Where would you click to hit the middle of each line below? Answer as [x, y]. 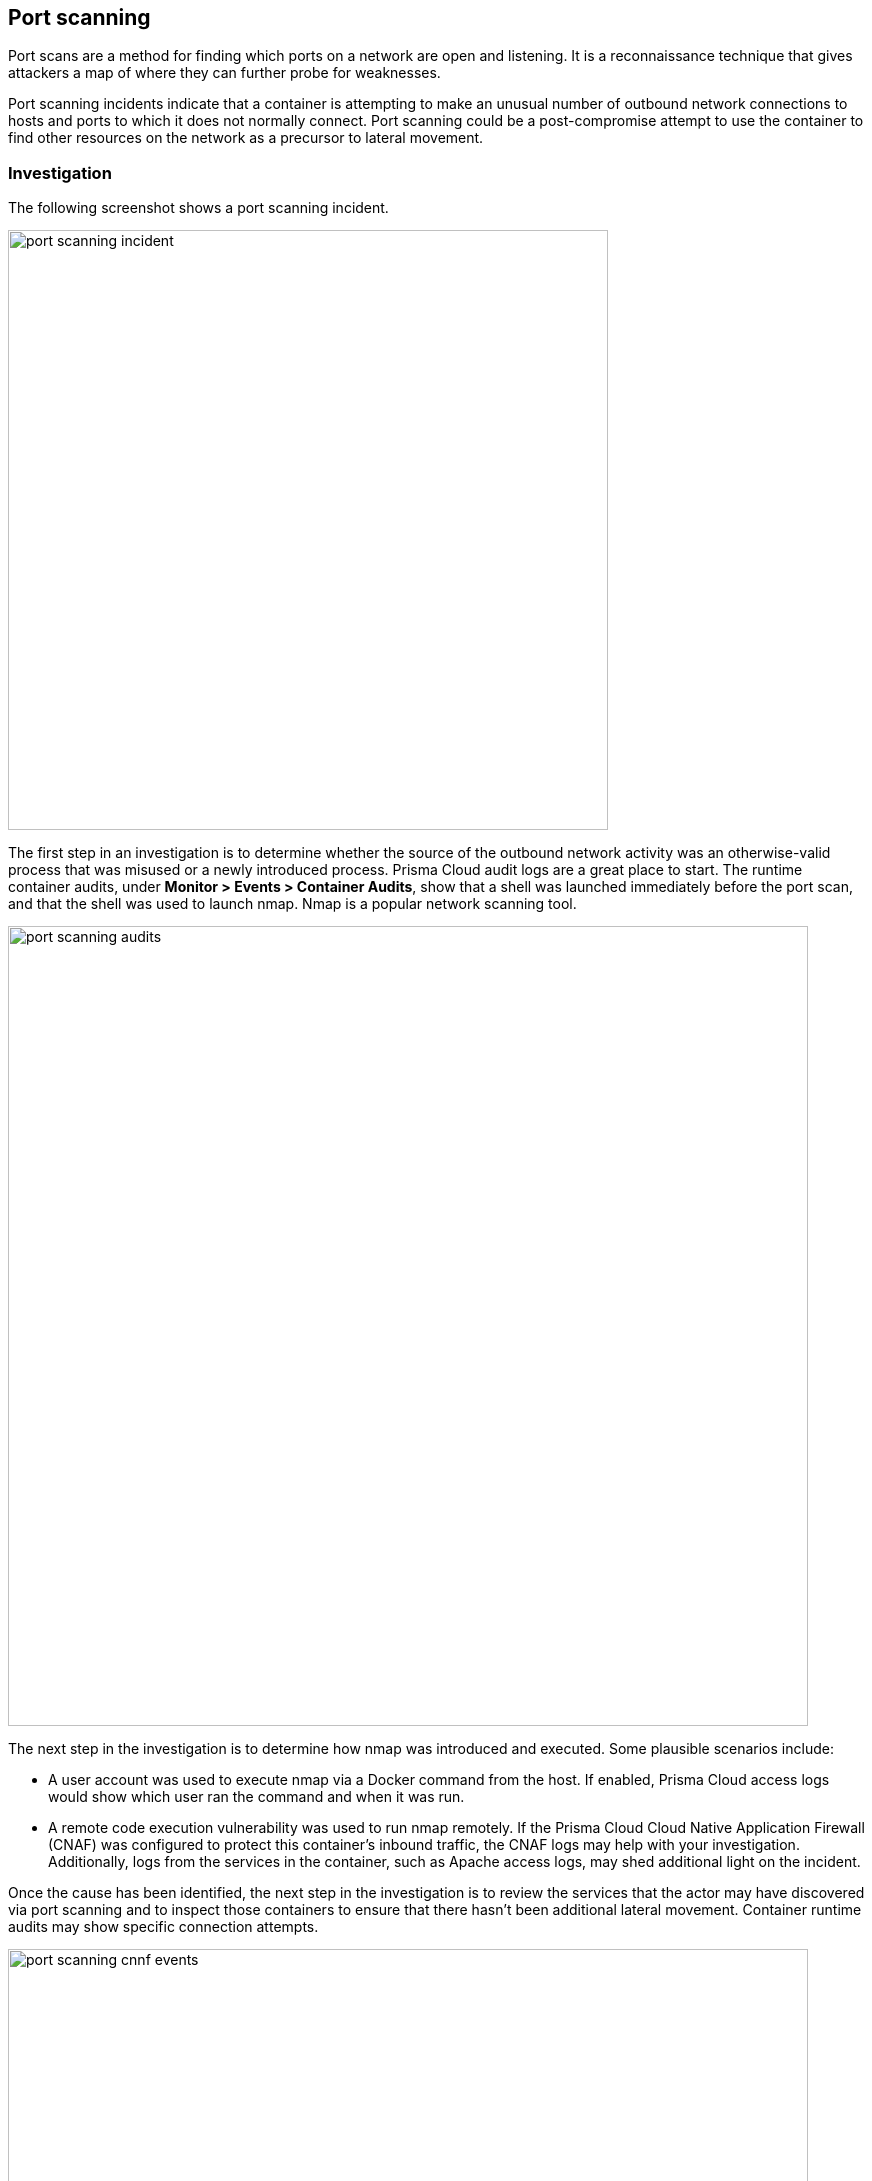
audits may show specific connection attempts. [163, 1927]
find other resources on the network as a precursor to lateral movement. [246, 138]
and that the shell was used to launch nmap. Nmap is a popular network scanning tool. [292, 904]
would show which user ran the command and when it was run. [256, 1797]
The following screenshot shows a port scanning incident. [198, 208]
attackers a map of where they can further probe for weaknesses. [224, 73]
